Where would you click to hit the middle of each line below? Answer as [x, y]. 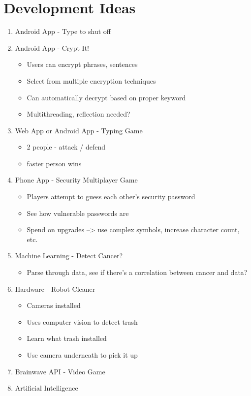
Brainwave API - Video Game [60, 371]
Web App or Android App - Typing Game [79, 130]
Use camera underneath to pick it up [82, 355]
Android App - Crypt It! [52, 47]
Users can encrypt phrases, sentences [82, 64]
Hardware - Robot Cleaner [55, 289]
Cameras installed [54, 305]
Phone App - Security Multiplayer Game [76, 180]
